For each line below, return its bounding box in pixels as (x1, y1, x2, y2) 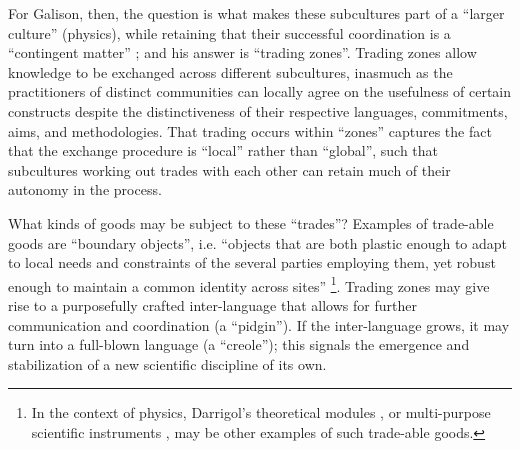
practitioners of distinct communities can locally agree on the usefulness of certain (8, 81, 512, 102)
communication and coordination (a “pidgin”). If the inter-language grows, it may (8, 314, 510, 335)
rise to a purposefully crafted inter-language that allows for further (8, 294, 417, 315)
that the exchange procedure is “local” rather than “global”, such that (8, 140, 439, 161)
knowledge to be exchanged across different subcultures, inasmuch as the (8, 61, 453, 82)
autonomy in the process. (8, 179, 162, 200)
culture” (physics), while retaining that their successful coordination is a (8, 22, 451, 43)
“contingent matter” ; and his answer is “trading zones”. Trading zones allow (8, 42, 477, 63)
